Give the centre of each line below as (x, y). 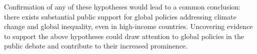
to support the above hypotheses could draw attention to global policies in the (124, 36)
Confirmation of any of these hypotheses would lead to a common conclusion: (122, 6)
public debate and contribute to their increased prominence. (96, 46)
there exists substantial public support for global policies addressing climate (120, 16)
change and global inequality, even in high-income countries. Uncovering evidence (128, 26)
